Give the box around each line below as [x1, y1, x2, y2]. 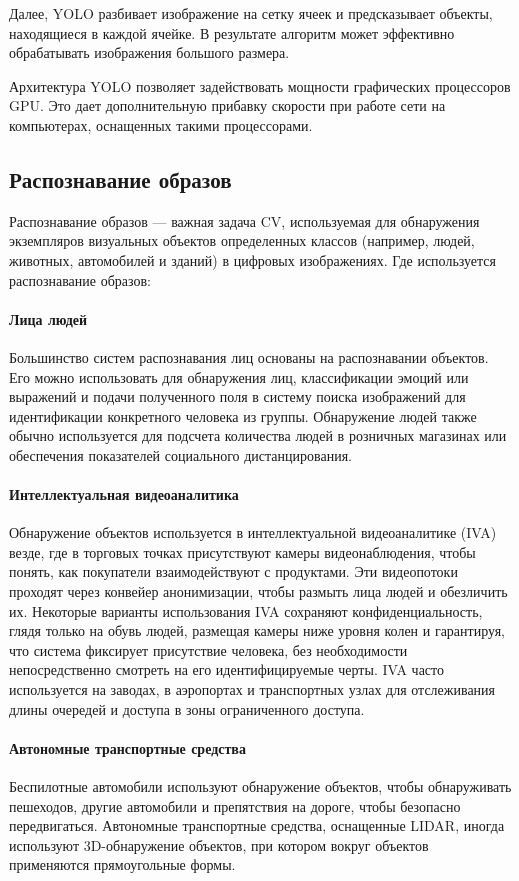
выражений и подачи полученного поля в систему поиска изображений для [9, 386, 466, 407]
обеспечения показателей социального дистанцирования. [9, 444, 352, 465]
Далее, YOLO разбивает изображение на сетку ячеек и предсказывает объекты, [9, 3, 493, 23]
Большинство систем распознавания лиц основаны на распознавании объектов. [9, 346, 489, 367]
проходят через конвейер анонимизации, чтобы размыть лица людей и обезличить [9, 581, 508, 602]
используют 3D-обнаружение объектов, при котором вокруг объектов [9, 834, 429, 855]
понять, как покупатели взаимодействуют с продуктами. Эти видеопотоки [9, 561, 458, 582]
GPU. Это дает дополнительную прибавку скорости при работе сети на [9, 95, 446, 116]
